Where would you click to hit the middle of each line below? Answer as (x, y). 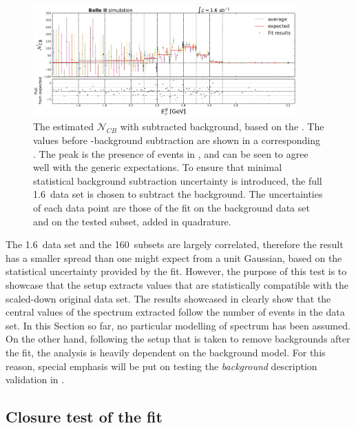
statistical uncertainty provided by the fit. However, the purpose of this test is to (176, 271)
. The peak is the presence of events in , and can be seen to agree (171, 153)
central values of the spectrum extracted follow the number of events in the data (175, 312)
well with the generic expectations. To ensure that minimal (158, 167)
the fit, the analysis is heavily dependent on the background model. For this (166, 352)
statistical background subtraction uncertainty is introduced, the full (178, 180)
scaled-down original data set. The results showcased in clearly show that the (168, 298)
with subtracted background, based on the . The (222, 126)
